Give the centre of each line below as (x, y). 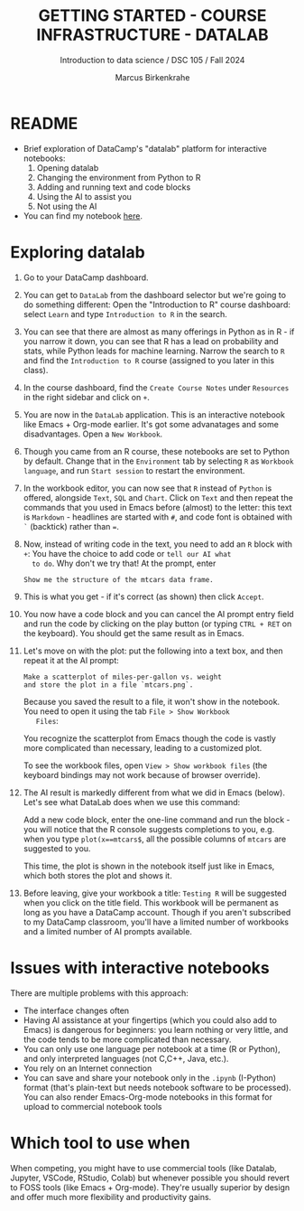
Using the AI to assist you (84, 196)
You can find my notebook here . (83, 216)
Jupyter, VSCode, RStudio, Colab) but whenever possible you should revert (150, 1178)
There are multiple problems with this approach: (99, 993)
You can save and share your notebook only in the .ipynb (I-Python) (150, 1077)
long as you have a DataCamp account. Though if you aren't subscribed (157, 912)
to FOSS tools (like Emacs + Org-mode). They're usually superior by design (150, 1187)
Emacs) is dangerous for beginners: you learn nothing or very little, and (156, 1029)
